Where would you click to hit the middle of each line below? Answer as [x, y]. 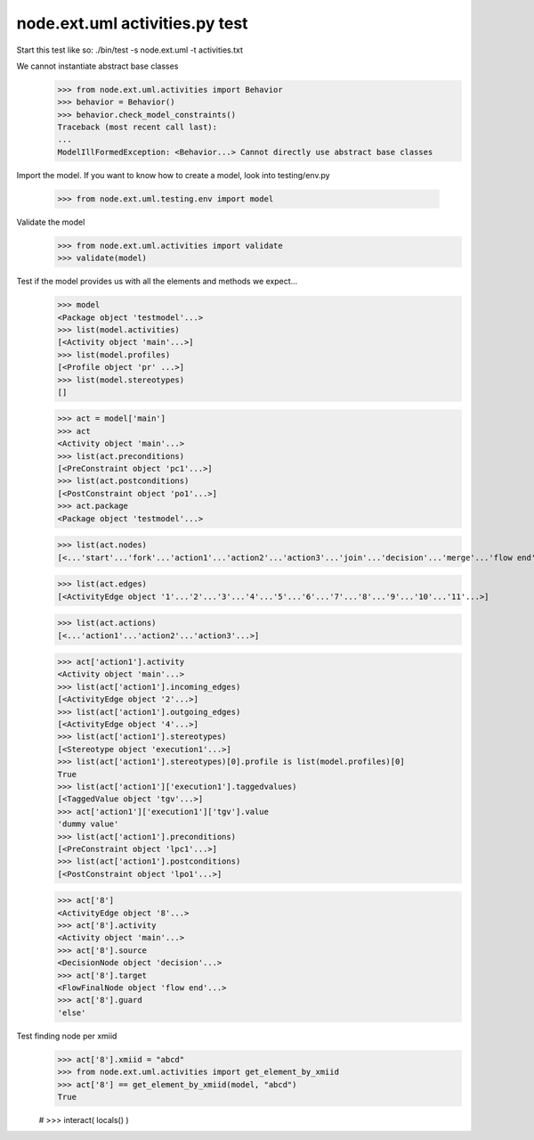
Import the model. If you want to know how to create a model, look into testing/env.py [173, 175]
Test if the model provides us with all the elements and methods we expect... [157, 282]
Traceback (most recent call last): [138, 127]
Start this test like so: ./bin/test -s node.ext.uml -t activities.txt [130, 50]
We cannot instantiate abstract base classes [97, 66]
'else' [72, 1013]
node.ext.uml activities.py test [132, 23]
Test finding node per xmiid [67, 1036]
